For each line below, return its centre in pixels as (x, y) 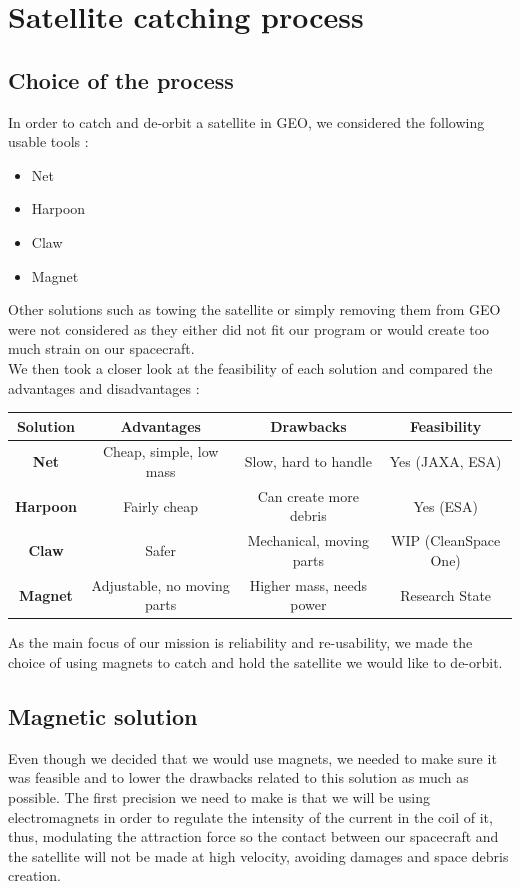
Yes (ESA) (445, 505)
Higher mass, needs (308, 584)
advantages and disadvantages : (104, 387)
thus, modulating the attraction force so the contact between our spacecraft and (253, 836)
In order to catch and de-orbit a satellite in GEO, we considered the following (246, 121)
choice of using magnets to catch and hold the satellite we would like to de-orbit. (255, 662)
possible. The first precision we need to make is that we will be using (219, 797)
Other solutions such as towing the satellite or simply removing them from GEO (254, 309)
